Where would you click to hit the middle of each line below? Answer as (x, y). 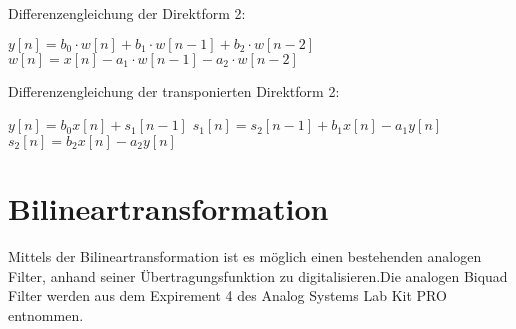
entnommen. (46, 314)
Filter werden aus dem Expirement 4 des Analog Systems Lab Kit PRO (227, 295)
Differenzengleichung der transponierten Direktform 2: (174, 90)
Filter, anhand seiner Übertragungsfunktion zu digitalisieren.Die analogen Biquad (258, 275)
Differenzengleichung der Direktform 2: (127, 13)
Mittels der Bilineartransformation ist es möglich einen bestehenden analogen (245, 255)
